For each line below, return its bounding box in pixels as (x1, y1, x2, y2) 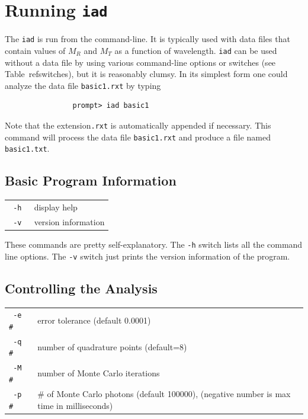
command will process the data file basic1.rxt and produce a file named (5, 130, 271, 143)
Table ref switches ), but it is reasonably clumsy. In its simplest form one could (5, 68, 288, 80)
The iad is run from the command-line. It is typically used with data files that (5, 33, 290, 45)
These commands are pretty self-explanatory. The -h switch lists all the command (5, 238, 303, 250)
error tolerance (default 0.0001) (37, 314, 151, 327)
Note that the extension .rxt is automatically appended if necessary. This (5, 119, 271, 131)
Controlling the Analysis (5, 279, 158, 297)
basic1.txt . (5, 142, 50, 155)
